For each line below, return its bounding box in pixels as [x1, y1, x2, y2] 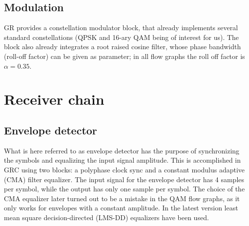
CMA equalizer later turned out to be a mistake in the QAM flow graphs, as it [4, 193, 240, 203]
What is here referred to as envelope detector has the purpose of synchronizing [4, 145, 240, 155]
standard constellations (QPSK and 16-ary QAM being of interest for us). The [4, 32, 239, 42]
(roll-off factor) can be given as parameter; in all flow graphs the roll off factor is [4, 51, 245, 61]
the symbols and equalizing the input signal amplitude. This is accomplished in [4, 155, 241, 165]
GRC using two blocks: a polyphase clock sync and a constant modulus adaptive [4, 164, 245, 174]
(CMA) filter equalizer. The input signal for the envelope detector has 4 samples [4, 174, 244, 184]
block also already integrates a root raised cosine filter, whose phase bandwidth [4, 41, 241, 52]
